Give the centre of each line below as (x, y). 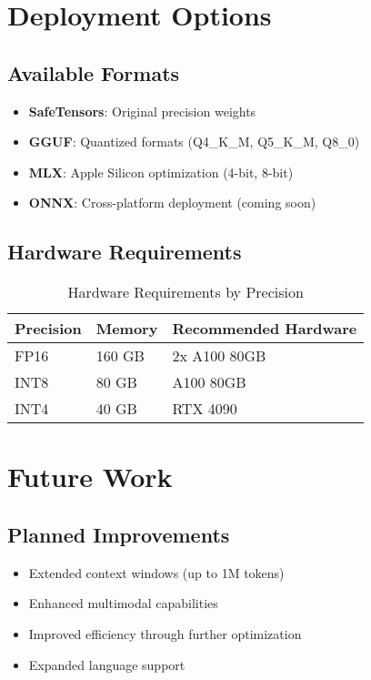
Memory (127, 329)
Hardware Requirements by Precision (185, 292)
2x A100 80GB (219, 356)
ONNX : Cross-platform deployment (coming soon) (172, 203)
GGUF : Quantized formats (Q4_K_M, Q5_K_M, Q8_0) (194, 142)
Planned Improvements (119, 534)
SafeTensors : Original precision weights (142, 111)
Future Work (90, 477)
